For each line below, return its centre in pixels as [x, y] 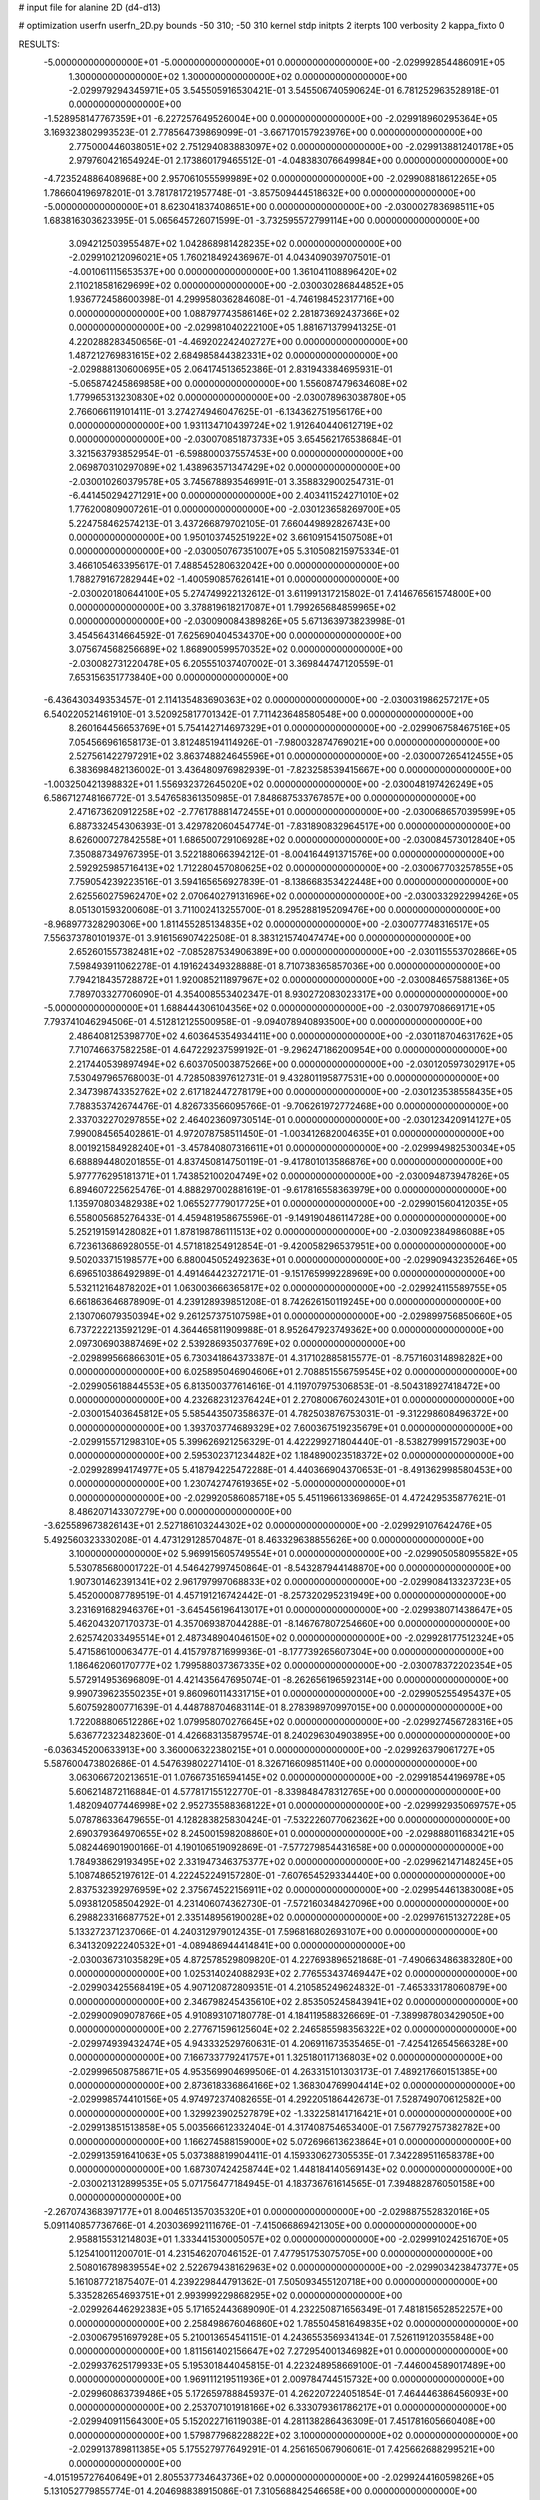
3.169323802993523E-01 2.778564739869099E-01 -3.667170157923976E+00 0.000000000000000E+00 [263, 132]
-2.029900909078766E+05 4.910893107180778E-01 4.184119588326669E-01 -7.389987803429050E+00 [286, 2016]
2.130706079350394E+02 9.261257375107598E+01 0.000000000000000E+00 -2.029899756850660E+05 [290, 1316]
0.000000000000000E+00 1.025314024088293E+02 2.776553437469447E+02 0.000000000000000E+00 [293, 1973]
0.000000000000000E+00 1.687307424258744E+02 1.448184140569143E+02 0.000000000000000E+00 [290, 2169]
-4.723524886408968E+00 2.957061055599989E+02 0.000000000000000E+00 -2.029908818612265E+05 [270, 179]
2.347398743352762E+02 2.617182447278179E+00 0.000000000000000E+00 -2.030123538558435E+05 [291, 1092]
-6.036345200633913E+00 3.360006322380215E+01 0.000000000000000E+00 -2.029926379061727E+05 [269, 1749]
